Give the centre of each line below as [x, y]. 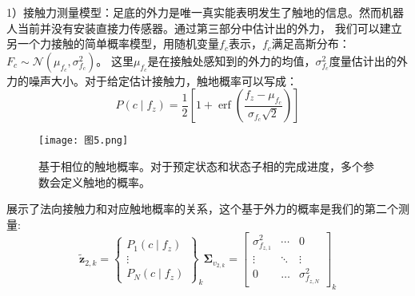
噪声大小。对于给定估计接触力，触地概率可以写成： [163, 80]
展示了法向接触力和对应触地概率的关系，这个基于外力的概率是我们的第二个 [202, 209]
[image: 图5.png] [84, 141]
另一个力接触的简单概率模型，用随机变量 [113, 43]
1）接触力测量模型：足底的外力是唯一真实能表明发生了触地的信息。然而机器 [205, 12]
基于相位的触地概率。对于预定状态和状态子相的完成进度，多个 [201, 166]
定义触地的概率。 [105, 182]
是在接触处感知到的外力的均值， [231, 60]
